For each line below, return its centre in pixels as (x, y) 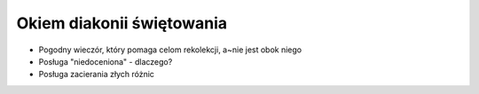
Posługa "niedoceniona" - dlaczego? (106, 61)
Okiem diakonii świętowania (122, 23)
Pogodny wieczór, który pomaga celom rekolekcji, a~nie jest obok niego (170, 50)
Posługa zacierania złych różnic (97, 74)
